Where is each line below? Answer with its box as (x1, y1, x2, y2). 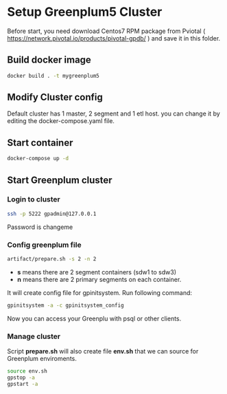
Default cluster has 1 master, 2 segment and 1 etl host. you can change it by (7, 109, 221, 118)
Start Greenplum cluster (7, 174, 112, 186)
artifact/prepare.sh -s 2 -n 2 (7, 255, 97, 262)
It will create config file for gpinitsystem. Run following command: (7, 288, 193, 296)
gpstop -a (7, 374, 36, 381)
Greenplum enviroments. (7, 355, 77, 363)
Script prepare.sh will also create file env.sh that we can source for (7, 347, 199, 355)
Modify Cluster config (7, 91, 103, 103)
